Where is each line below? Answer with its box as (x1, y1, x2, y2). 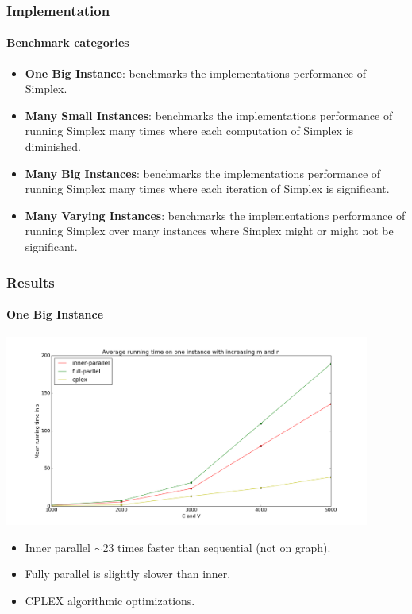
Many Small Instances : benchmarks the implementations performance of (25, 106, 393, 123)
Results (6, 272, 55, 292)
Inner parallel (25, 539, 90, 555)
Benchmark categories (6, 34, 129, 51)
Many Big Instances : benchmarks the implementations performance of (25, 164, 381, 181)
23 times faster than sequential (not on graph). (102, 539, 331, 555)
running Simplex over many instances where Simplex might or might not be (25, 222, 394, 239)
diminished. (25, 138, 81, 155)
